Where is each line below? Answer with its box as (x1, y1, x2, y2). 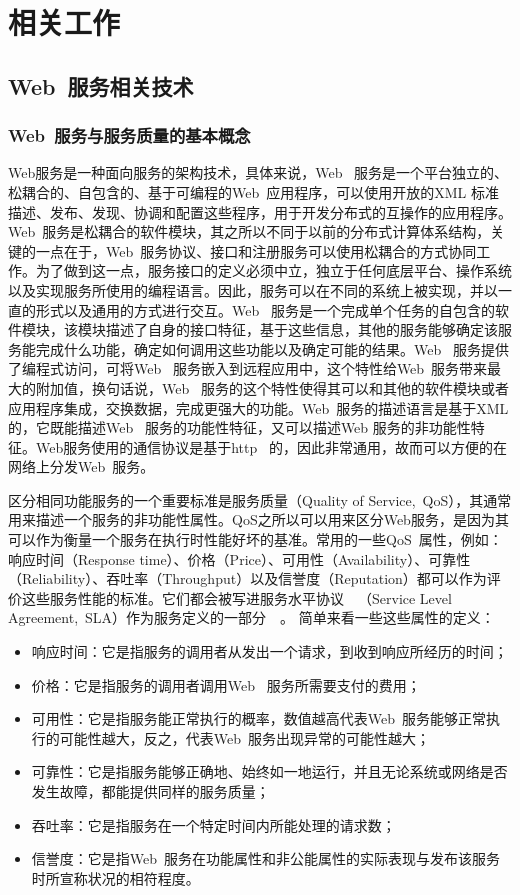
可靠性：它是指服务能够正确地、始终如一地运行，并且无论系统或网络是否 (31, 761, 508, 782)
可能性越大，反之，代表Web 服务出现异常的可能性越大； (59, 727, 431, 748)
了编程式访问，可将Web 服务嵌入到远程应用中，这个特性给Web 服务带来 (8, 358, 488, 379)
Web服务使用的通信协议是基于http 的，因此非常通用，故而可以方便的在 (35, 436, 507, 457)
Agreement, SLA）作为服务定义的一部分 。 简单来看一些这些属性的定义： (8, 607, 495, 628)
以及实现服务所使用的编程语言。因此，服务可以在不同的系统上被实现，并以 (8, 279, 498, 300)
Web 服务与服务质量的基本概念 (8, 123, 251, 148)
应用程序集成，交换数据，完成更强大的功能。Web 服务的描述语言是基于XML (8, 397, 509, 418)
